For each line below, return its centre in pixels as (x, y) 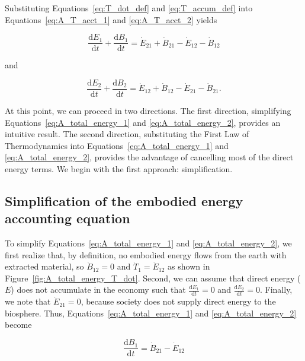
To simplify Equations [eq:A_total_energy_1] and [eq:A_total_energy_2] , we (148, 243)
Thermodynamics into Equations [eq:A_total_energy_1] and (117, 145)
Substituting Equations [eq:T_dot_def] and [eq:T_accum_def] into (129, 8)
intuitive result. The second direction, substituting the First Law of (127, 134)
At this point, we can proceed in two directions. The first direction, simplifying (148, 110)
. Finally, (276, 289)
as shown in (189, 266)
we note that (28, 301)
